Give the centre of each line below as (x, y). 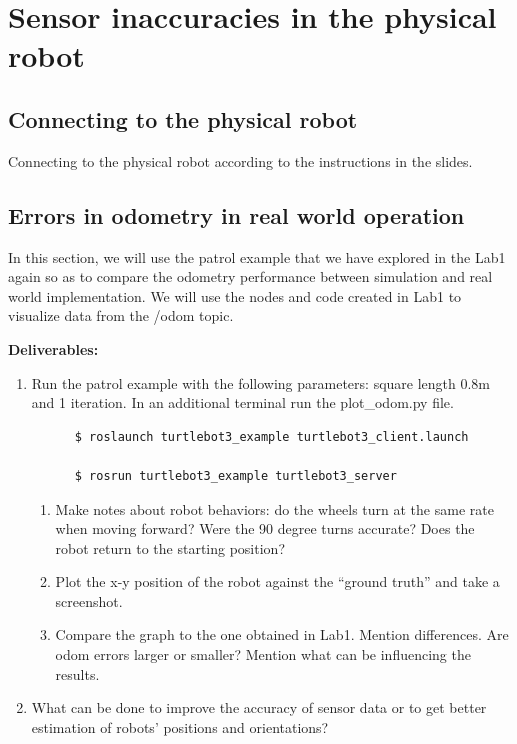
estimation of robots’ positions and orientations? (180, 726)
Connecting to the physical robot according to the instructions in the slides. (240, 160)
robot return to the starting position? (170, 547)
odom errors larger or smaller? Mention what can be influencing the (263, 654)
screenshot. (89, 600)
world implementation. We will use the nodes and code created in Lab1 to (235, 295)
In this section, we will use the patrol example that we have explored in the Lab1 (257, 256)
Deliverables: (53, 348)
